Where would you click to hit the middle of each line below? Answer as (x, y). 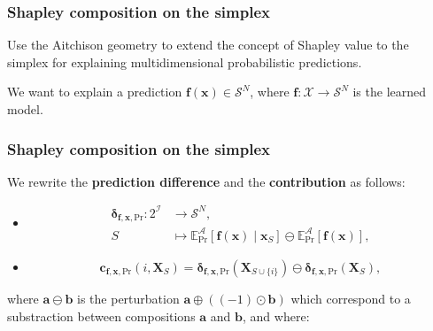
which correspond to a (351, 298)
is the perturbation (128, 298)
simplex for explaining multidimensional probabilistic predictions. (185, 62)
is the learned (390, 92)
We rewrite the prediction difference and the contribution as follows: (206, 181)
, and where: (276, 316)
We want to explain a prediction (95, 92)
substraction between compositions (101, 316)
